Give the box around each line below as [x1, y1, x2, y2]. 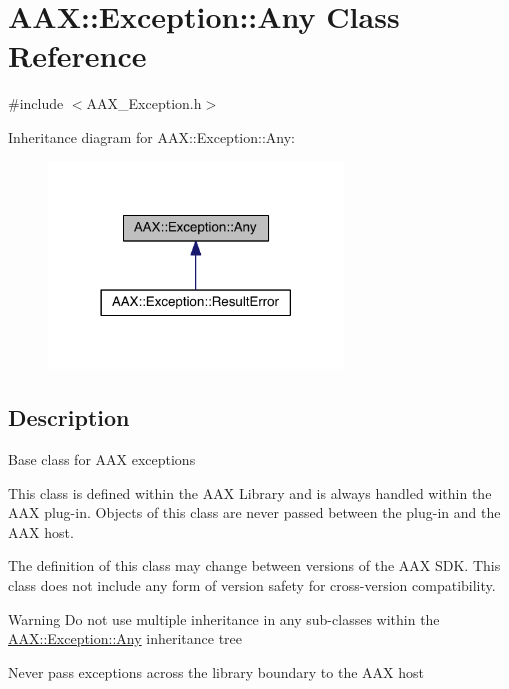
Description [8, 402, 130, 433]
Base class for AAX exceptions [8, 449, 196, 470]
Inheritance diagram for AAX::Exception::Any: [8, 126, 295, 147]
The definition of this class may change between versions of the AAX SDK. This [8, 555, 501, 576]
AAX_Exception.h [86, 93, 202, 114]
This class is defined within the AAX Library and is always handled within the [8, 482, 492, 503]
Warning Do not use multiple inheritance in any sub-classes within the [8, 608, 440, 629]
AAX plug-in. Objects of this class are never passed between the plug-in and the [8, 502, 501, 523]
